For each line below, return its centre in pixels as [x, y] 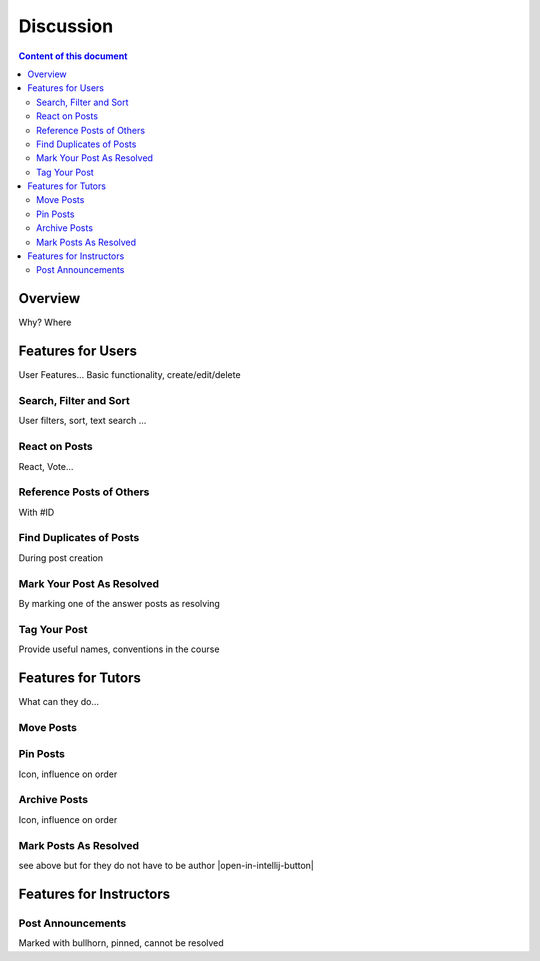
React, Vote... [46, 466]
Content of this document [73, 56]
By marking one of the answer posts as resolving [119, 603]
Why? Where [45, 322]
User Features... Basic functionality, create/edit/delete [129, 375]
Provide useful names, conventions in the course [119, 649]
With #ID [36, 512]
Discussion [66, 26]
